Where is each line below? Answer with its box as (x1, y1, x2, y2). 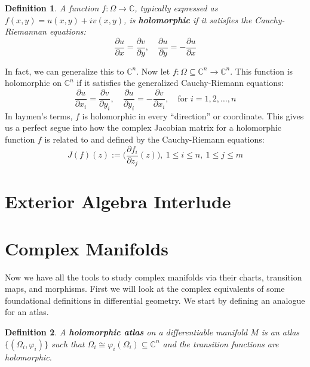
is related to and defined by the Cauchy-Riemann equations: (44, 133, 265, 146)
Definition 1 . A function (5, 2, 99, 14)
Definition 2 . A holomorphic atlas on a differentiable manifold (5, 326, 248, 338)
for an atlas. (5, 306, 49, 318)
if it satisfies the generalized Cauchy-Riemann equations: (76, 76, 284, 89)
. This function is (230, 64, 293, 77)
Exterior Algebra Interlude (5, 189, 231, 214)
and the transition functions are (162, 337, 279, 350)
